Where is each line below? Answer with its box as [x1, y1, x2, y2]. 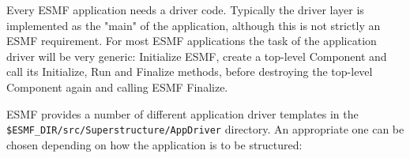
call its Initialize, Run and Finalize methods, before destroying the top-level [6, 63, 373, 80]
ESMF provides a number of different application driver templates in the [6, 105, 359, 122]
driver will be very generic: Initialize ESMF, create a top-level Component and [6, 47, 387, 64]
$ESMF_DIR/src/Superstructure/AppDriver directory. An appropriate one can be [6, 121, 404, 137]
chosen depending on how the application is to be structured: [6, 136, 303, 152]
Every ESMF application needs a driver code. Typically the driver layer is [6, 2, 364, 17]
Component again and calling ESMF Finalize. [6, 78, 228, 95]
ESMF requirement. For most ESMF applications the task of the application [6, 32, 377, 49]
